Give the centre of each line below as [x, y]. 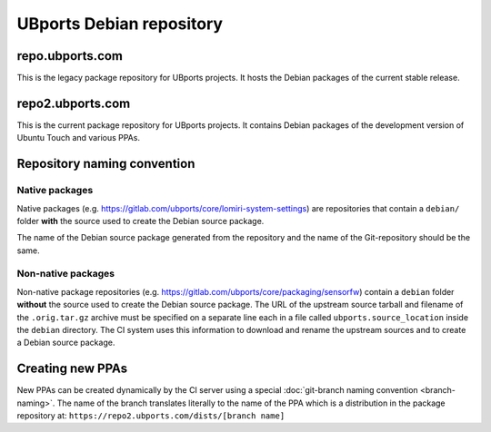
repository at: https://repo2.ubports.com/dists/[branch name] [151, 416]
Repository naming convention [106, 164]
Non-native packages [66, 274]
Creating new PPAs [72, 369]
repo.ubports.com [70, 56]
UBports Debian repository [120, 24]
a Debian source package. [66, 343]
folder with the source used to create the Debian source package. [140, 221]
